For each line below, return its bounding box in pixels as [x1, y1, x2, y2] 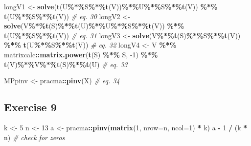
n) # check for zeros [4, 132, 65, 142]
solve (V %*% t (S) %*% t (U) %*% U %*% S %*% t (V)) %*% [4, 21, 184, 31]
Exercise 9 [4, 99, 57, 115]
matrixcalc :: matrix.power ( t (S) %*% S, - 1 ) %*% [4, 49, 158, 59]
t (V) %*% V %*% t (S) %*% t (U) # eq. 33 [4, 59, 128, 69]
